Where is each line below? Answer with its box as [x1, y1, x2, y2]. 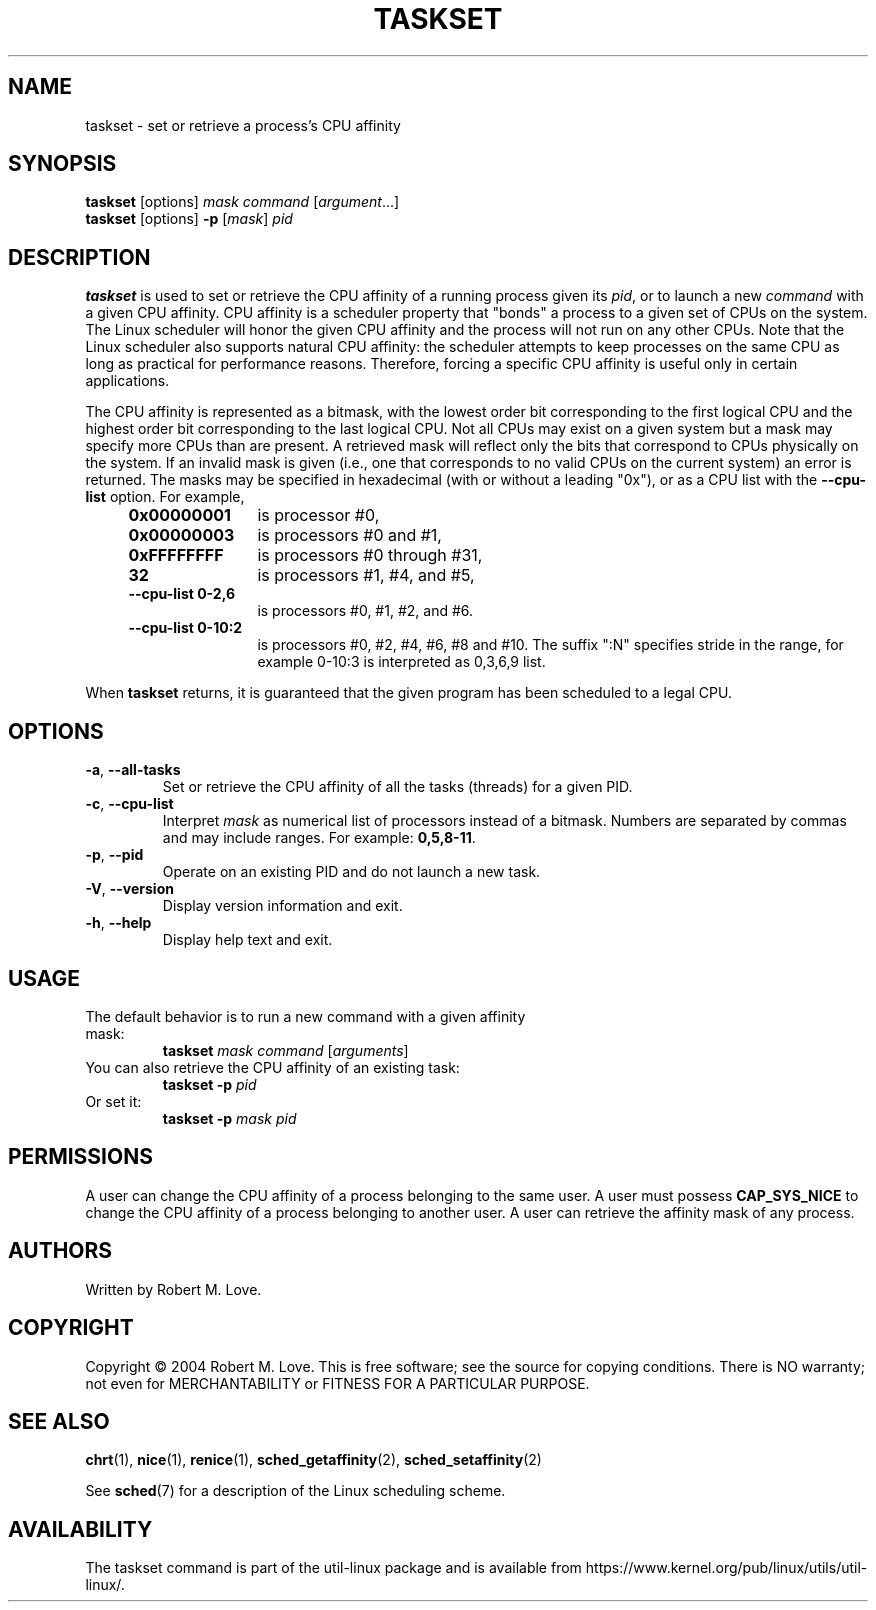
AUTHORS [8, 1238, 113, 1264]
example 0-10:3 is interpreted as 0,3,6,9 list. [257, 653, 546, 671]
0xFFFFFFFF [128, 545, 224, 566]
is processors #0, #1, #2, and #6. [257, 602, 474, 620]
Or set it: [85, 1092, 142, 1110]
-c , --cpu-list [85, 795, 174, 813]
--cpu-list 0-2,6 [128, 585, 236, 603]
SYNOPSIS [8, 151, 117, 177]
